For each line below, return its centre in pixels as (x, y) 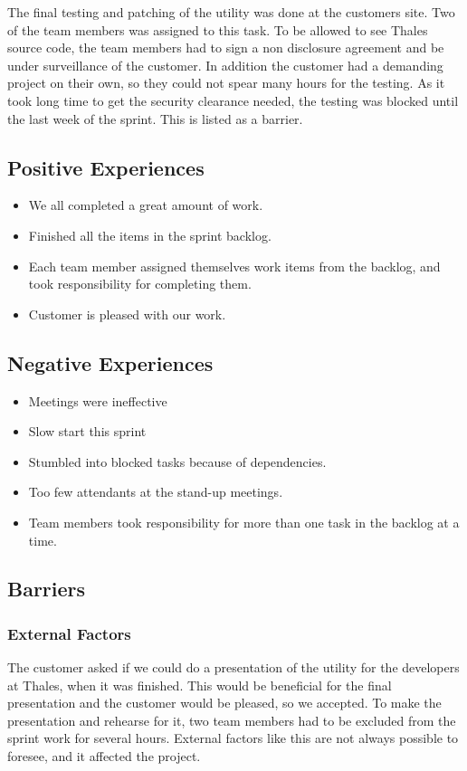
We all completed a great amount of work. (146, 205)
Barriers (47, 589)
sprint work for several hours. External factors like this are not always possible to (233, 738)
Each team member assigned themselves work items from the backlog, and (234, 266)
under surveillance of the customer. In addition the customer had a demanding (225, 65)
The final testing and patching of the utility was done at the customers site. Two (231, 12)
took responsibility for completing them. (140, 284)
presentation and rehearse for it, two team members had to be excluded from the (232, 720)
